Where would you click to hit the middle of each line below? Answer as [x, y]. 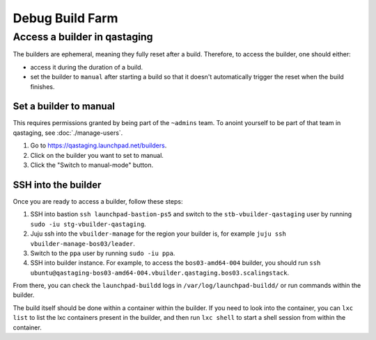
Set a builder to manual [64, 107]
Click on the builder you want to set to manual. [97, 155]
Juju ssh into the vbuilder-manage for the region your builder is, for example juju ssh [158, 234]
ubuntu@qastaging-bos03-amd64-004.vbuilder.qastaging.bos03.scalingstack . [160, 273]
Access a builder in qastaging [83, 37]
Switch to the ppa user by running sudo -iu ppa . [103, 253]
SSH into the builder [57, 185]
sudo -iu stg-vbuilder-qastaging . [88, 224]
